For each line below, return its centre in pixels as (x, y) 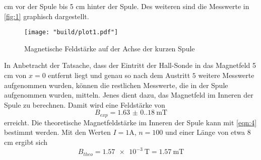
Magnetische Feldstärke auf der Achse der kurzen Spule (110, 48)
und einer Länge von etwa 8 (208, 132)
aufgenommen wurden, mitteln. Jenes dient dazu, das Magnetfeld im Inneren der (129, 95)
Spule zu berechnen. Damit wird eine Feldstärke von (85, 104)
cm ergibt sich (26, 142)
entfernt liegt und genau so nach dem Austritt (119, 75)
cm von (15, 75)
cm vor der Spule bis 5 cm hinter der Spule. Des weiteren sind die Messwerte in (127, 6)
